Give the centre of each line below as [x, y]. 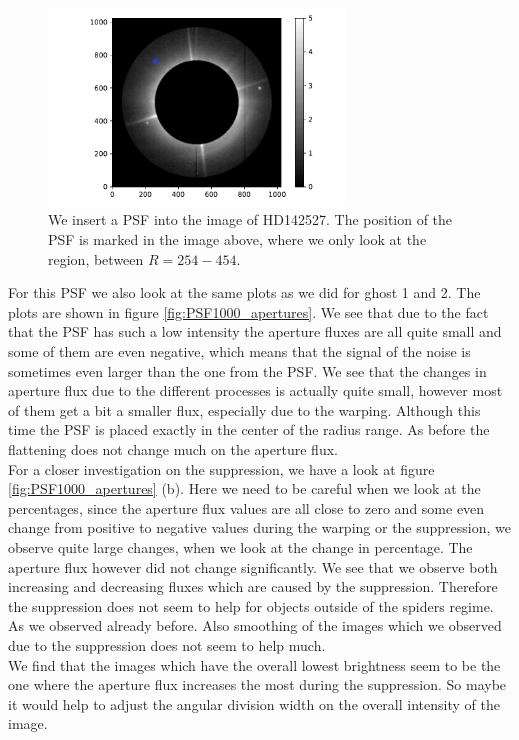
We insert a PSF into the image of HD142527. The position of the [250, 219]
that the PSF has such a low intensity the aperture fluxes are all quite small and [255, 331]
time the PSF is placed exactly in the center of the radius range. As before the [249, 429]
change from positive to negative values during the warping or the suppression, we [260, 527]
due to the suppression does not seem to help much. [167, 644]
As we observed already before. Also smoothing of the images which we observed [255, 625]
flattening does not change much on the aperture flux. [173, 448]
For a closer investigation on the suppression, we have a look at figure [221, 468]
